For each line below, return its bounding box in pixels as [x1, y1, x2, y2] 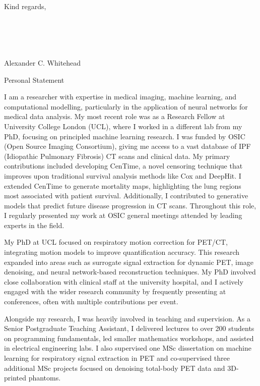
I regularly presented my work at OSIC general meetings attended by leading [4, 210, 242, 220]
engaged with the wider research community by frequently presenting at [4, 286, 226, 297]
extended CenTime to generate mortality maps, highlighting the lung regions [4, 180, 241, 191]
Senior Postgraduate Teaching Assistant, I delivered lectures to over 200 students [4, 323, 254, 334]
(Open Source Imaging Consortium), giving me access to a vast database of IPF [4, 141, 251, 151]
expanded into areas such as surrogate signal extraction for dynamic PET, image [4, 256, 253, 267]
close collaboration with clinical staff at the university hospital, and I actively [4, 276, 243, 287]
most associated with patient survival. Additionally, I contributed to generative [4, 190, 248, 201]
